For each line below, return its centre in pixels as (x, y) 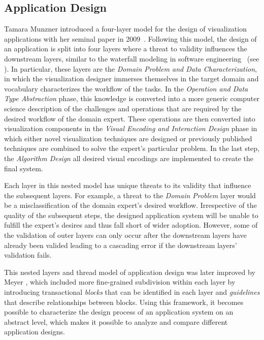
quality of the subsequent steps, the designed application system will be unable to (131, 215)
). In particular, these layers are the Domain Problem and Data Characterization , (130, 68)
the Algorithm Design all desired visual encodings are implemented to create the (129, 158)
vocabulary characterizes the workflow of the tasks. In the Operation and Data (126, 88)
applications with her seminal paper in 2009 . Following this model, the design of (130, 38)
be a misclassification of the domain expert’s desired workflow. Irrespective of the (130, 205)
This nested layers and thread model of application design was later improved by (130, 272)
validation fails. (28, 255)
